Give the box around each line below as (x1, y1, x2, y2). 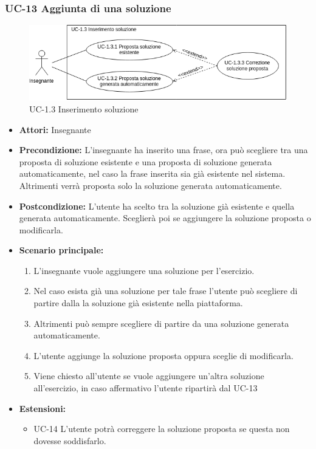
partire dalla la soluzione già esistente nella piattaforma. (33, 296, 243, 309)
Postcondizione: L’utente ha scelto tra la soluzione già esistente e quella (19, 199, 295, 212)
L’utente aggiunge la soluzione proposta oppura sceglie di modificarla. (33, 349, 294, 362)
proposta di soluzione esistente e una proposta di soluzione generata (19, 155, 272, 168)
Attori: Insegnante (19, 123, 91, 135)
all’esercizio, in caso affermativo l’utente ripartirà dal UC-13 (33, 382, 258, 394)
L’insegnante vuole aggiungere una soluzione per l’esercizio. (33, 264, 255, 276)
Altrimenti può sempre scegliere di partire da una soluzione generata (33, 317, 289, 329)
